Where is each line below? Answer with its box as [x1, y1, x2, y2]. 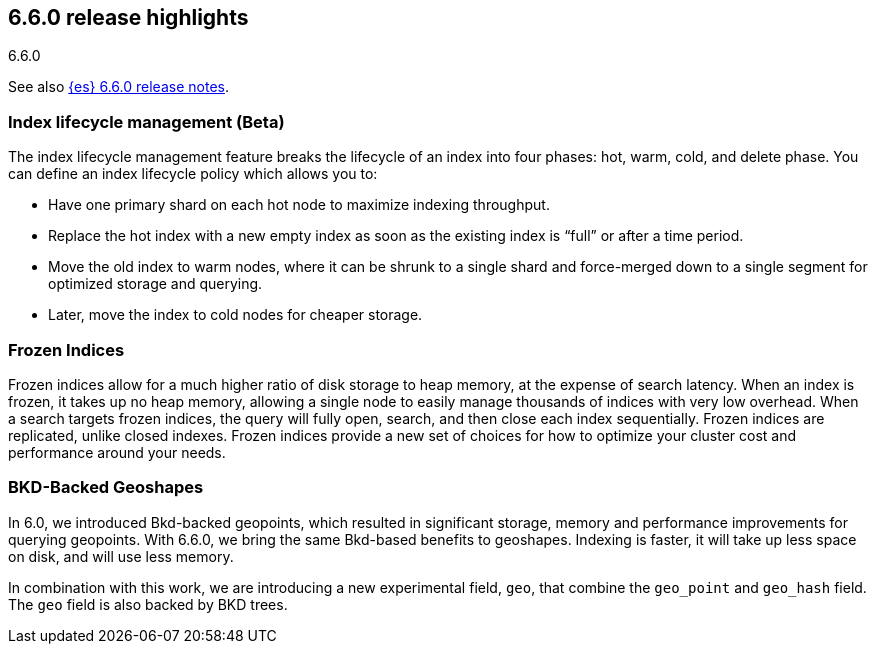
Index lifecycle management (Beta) [8, 111, 285, 132]
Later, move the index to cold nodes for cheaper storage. [48, 306, 423, 324]
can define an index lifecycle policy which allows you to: [8, 165, 378, 183]
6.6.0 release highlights [8, 5, 249, 30]
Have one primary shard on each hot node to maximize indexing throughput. [48, 196, 550, 214]
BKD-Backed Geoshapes [8, 477, 204, 498]
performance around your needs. [8, 443, 226, 461]
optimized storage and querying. [48, 275, 263, 293]
